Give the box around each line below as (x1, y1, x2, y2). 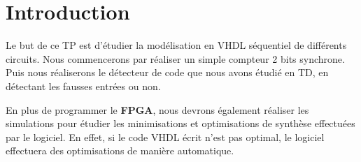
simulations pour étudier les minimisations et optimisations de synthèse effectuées (6, 116, 355, 131)
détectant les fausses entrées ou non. (6, 78, 161, 93)
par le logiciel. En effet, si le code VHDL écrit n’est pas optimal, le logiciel (6, 129, 325, 144)
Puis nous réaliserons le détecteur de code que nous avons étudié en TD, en (6, 65, 329, 80)
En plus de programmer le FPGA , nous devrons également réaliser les (6, 102, 309, 117)
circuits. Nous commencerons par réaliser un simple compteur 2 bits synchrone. (6, 51, 345, 66)
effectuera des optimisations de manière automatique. (6, 143, 234, 158)
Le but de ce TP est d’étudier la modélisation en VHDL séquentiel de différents (6, 38, 347, 52)
